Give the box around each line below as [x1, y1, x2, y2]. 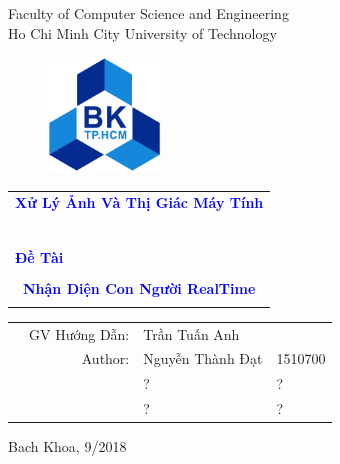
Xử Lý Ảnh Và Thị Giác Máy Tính [15, 192, 264, 213]
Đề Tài [15, 247, 64, 268]
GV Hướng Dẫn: [29, 323, 130, 344]
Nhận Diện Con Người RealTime [23, 277, 256, 298]
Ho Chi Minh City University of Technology [8, 22, 277, 43]
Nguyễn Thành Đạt [143, 348, 263, 369]
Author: [81, 348, 130, 369]
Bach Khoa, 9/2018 [8, 436, 127, 457]
